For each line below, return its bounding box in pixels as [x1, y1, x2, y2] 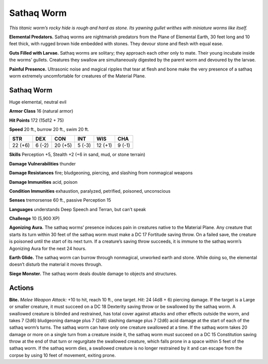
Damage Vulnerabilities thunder [9, 160, 76, 166]
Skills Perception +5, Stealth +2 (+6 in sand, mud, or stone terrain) [9, 151, 146, 157]
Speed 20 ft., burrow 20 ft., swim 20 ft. [9, 126, 89, 132]
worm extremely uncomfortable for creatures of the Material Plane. [9, 73, 146, 79]
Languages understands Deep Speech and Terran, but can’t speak [9, 206, 146, 212]
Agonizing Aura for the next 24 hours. [9, 245, 87, 251]
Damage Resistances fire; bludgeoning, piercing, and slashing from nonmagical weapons [9, 170, 193, 176]
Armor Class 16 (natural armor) [9, 108, 73, 114]
